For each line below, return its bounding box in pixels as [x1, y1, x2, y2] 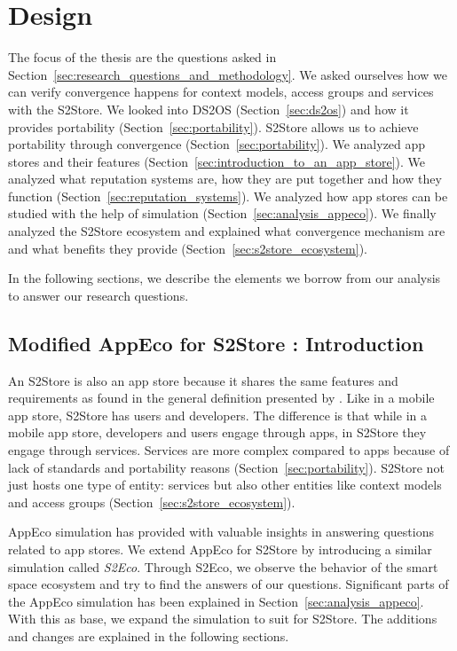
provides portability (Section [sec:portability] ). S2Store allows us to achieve [8, 117, 419, 136]
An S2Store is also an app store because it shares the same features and [8, 371, 398, 389]
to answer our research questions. [8, 286, 189, 304]
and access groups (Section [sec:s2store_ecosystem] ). [8, 492, 295, 511]
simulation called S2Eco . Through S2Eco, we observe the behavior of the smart [8, 557, 438, 576]
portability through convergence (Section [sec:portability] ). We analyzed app [8, 135, 426, 153]
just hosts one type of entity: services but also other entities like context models [8, 475, 442, 494]
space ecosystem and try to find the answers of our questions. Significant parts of [8, 575, 449, 593]
